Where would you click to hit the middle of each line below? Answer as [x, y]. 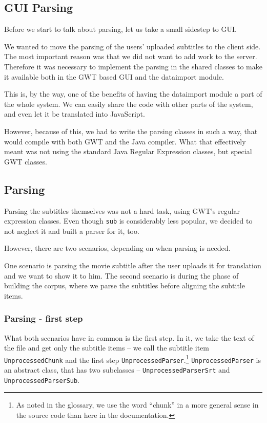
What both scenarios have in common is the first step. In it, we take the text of [129, 337]
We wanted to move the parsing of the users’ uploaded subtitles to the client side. [132, 46]
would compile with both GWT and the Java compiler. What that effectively [125, 141]
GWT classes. [26, 161]
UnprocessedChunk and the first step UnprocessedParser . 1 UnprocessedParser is [132, 359]
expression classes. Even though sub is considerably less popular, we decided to [128, 221]
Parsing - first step [44, 318]
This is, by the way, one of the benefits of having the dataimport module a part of [133, 94]
